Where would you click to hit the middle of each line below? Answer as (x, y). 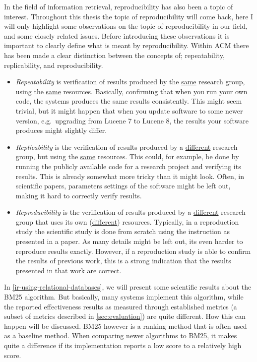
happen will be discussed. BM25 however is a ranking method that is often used (126, 326)
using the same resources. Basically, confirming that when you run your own (131, 91)
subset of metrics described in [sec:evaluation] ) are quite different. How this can (125, 316)
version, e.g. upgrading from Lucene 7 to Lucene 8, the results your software (132, 120)
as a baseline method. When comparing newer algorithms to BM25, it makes (121, 335)
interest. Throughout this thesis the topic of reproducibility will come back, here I (129, 16)
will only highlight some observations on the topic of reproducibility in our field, (126, 26)
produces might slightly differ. (61, 130)
